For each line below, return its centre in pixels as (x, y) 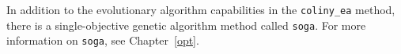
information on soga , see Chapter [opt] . (103, 40)
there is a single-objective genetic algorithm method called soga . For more (186, 25)
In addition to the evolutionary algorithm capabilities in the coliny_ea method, (201, 9)
